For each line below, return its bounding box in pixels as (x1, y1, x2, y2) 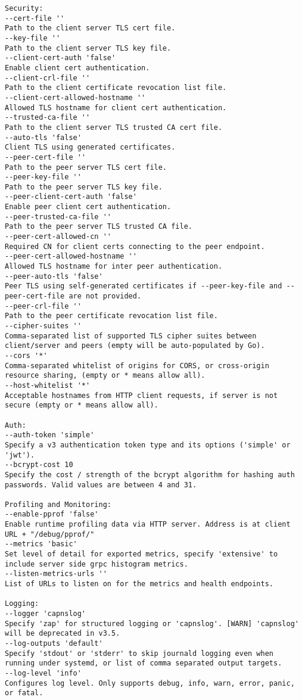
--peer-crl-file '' (5, 301, 82, 310)
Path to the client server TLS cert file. (5, 24, 176, 33)
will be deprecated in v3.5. (5, 629, 120, 638)
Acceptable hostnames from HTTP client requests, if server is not (5, 391, 278, 400)
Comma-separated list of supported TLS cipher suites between (5, 331, 257, 340)
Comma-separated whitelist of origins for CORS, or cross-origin (5, 361, 269, 370)
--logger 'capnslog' (5, 609, 86, 618)
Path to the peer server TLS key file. (5, 182, 163, 191)
